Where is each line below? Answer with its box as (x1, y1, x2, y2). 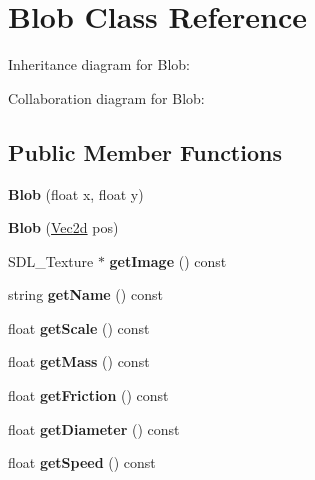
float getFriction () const (8, 385, 169, 406)
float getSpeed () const (8, 452, 156, 473)
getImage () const (109, 250, 227, 271)
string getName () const (8, 284, 163, 305)
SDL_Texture (8, 250, 94, 271)
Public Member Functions (8, 136, 282, 167)
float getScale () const (8, 317, 150, 338)
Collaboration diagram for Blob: (8, 87, 205, 108)
